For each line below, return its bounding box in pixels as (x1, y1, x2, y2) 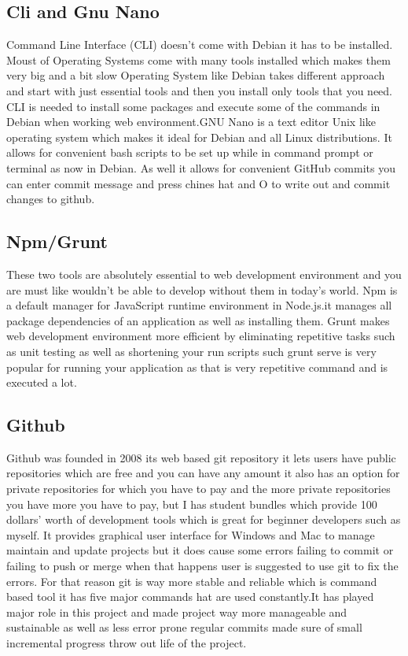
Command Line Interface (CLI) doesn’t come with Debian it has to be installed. (6, 36, 393, 53)
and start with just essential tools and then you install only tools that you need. (6, 82, 392, 98)
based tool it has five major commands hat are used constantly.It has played (6, 588, 374, 605)
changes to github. (6, 191, 95, 207)
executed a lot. (6, 374, 77, 391)
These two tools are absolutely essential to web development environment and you (6, 265, 402, 282)
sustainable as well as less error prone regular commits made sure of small (6, 619, 362, 636)
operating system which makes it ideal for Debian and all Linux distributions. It (6, 128, 392, 145)
